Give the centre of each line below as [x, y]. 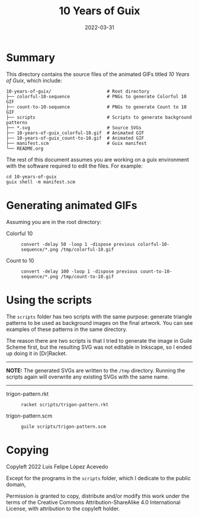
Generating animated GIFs [72, 205]
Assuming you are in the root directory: [54, 222]
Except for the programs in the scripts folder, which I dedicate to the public [99, 478]
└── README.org [25, 149]
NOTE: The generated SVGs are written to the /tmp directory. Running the [96, 370]
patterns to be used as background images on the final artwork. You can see [99, 323]
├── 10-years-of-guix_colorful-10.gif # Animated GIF [75, 133]
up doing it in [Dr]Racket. [36, 353]
